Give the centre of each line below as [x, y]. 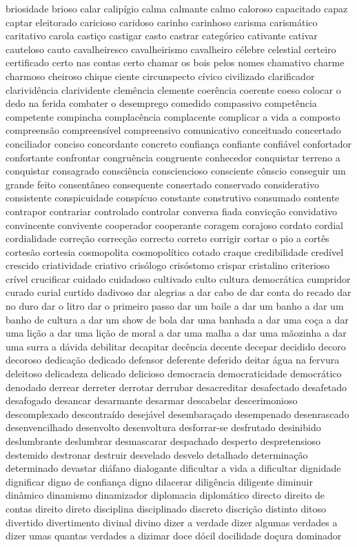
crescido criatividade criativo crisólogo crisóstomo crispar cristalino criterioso [168, 265]
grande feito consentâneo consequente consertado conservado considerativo [163, 184]
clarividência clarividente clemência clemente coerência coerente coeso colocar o [173, 89]
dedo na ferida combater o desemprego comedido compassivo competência [161, 103]
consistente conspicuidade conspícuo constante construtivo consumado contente [173, 198]
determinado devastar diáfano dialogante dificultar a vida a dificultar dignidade [173, 468]
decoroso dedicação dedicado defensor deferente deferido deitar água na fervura [173, 360]
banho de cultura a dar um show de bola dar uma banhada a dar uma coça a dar [177, 319]
